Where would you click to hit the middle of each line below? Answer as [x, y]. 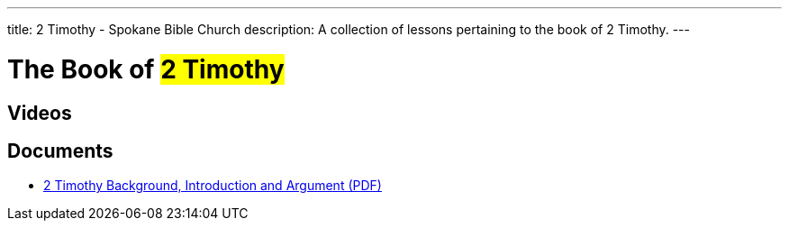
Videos [40, 113]
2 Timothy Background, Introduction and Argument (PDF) [213, 186]
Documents [60, 150]
